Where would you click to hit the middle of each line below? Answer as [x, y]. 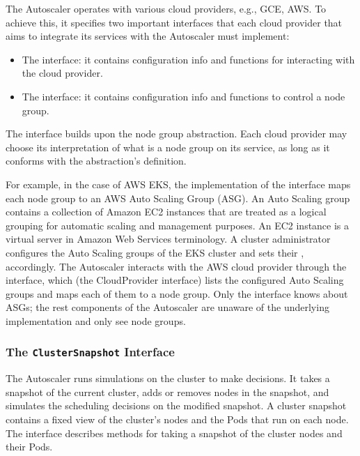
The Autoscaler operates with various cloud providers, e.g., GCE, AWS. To [166, 8]
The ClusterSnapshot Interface [90, 352]
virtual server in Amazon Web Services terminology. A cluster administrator [168, 239]
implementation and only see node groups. [96, 320]
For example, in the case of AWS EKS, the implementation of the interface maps [178, 184]
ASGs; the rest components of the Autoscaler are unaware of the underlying [167, 307]
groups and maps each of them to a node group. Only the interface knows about [177, 293]
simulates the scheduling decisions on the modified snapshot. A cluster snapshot [176, 405]
